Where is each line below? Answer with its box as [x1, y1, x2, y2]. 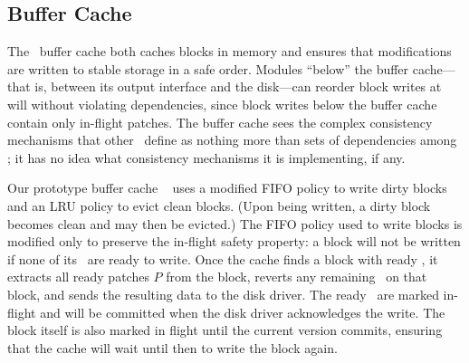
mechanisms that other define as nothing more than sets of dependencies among [7, 130, 457, 149]
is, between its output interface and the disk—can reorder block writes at [34, 77, 442, 96]
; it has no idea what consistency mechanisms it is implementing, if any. [7, 148, 406, 167]
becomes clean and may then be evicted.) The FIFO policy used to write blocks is [7, 214, 463, 233]
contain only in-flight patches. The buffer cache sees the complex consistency [7, 112, 433, 131]
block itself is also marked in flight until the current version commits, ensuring [7, 320, 443, 339]
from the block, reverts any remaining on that [166, 267, 427, 286]
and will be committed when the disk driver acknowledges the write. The [40, 302, 445, 321]
